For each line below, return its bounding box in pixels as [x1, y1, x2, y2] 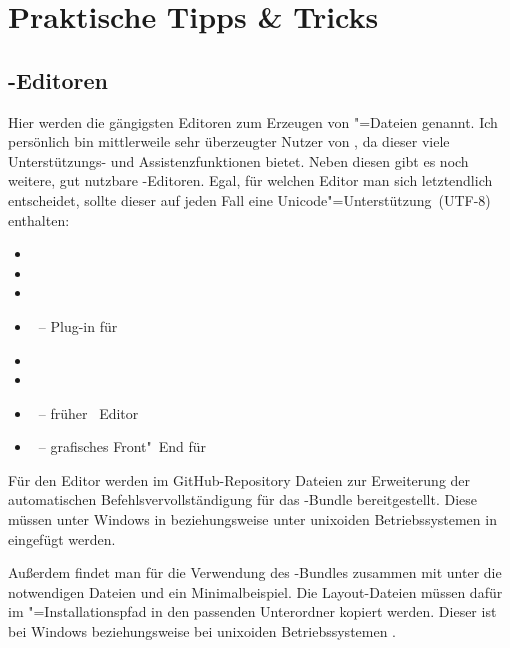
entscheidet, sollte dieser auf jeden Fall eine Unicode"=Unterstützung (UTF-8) [8, 189, 491, 210]
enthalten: [8, 209, 70, 230]
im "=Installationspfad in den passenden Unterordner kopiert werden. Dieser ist [8, 601, 497, 622]
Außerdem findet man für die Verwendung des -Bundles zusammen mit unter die [8, 562, 502, 583]
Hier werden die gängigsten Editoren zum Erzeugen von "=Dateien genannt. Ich [8, 111, 498, 132]
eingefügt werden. [8, 528, 116, 549]
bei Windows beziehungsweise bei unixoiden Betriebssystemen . [8, 621, 397, 642]
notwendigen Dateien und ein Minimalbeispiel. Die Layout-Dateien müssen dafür [8, 581, 503, 602]
